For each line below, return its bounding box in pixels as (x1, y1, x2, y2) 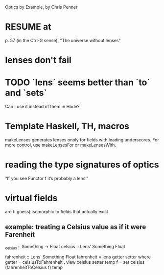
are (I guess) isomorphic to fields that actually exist (5, 208, 109, 214)
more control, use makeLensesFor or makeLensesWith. (5, 142, 117, 148)
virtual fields (5, 193, 58, 204)
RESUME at (5, 22, 51, 32)
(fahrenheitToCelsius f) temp (5, 264, 63, 271)
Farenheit (5, 230, 35, 239)
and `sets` (5, 88, 47, 98)
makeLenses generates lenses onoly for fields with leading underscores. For (5, 137, 159, 142)
